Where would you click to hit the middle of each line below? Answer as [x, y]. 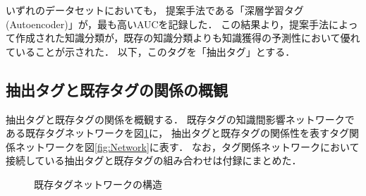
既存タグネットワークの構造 [98, 184]
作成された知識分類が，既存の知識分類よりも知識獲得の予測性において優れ [188, 38]
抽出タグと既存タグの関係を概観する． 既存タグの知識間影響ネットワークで [180, 119]
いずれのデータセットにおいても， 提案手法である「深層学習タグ [155, 10]
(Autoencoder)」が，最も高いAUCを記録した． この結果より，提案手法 [167, 24]
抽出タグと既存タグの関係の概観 [117, 89]
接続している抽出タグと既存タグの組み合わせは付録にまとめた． [154, 160]
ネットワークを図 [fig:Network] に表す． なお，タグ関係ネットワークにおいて [187, 146]
